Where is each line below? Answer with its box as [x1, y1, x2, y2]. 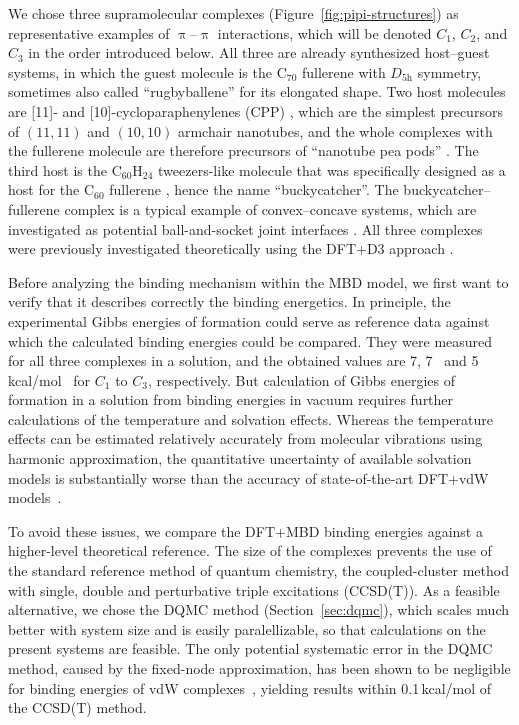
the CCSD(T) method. [8, 697, 147, 718]
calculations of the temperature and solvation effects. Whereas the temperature [8, 408, 494, 429]
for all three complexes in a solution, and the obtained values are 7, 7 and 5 [8, 350, 479, 371]
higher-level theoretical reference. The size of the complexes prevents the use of [8, 540, 492, 561]
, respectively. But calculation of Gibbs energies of [147, 369, 456, 390]
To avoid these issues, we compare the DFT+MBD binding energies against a [8, 520, 483, 541]
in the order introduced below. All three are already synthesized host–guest [28, 42, 490, 63]
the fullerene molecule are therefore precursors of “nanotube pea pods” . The [8, 140, 479, 161]
